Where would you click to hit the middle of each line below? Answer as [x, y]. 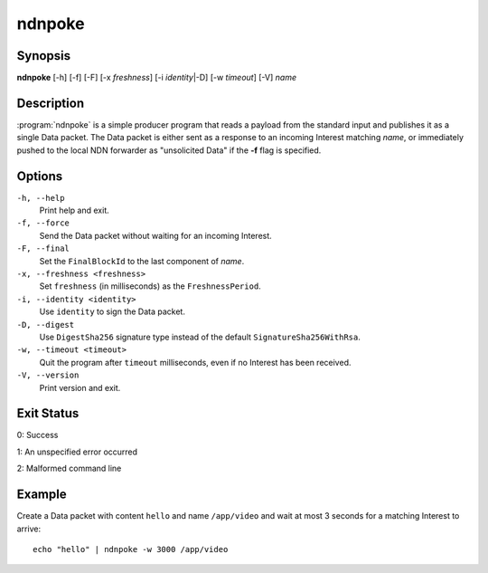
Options [40, 176]
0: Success [38, 435]
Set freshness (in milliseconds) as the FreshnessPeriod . [150, 286]
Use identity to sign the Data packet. [112, 311]
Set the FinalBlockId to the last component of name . [142, 261]
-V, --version [48, 375]
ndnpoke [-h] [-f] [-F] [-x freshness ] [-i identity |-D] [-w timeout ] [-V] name [157, 78]
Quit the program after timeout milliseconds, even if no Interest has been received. [195, 362]
